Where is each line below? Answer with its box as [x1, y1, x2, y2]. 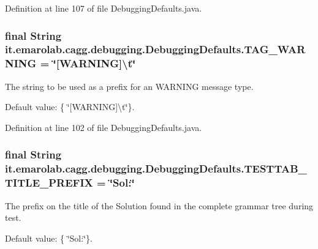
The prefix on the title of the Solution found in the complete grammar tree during [5, 199, 314, 212]
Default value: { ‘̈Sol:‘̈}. [5, 231, 93, 244]
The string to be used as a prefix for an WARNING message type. [5, 80, 254, 92]
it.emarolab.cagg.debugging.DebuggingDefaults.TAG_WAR [5, 42, 306, 57]
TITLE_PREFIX [5, 175, 93, 190]
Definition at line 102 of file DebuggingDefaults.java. [5, 121, 202, 133]
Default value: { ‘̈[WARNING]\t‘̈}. [5, 100, 135, 113]
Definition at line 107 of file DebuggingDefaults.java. [5, 2, 202, 14]
